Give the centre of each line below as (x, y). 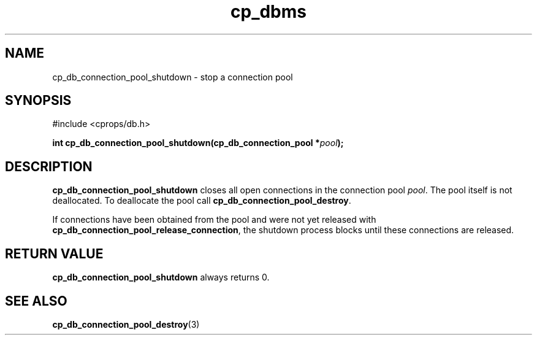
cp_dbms (268, 12)
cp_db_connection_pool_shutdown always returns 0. (161, 277)
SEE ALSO (36, 301)
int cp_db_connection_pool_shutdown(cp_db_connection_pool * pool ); (198, 143)
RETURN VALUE (54, 253)
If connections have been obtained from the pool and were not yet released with (214, 220)
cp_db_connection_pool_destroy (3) (126, 324)
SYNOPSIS (38, 101)
